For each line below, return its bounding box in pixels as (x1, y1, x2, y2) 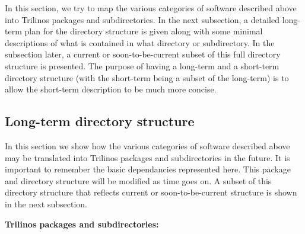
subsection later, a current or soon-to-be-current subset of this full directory (5, 48, 281, 60)
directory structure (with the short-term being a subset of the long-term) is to (5, 71, 289, 84)
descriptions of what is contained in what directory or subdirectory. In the (5, 36, 275, 49)
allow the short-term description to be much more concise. (5, 83, 217, 95)
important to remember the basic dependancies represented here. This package (5, 163, 291, 175)
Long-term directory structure (5, 112, 195, 130)
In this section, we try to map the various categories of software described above (5, 2, 297, 14)
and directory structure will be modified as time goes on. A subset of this (5, 174, 272, 187)
